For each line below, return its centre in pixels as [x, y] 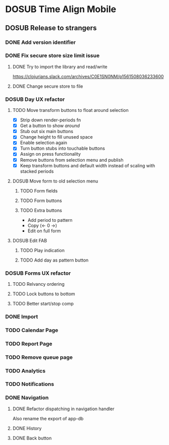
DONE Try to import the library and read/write [60, 67]
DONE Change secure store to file [48, 86]
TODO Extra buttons [41, 210]
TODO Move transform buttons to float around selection [70, 110]
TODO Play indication [42, 250]
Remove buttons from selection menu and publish [72, 160]
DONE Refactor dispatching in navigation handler [63, 409]
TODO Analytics [25, 370]
